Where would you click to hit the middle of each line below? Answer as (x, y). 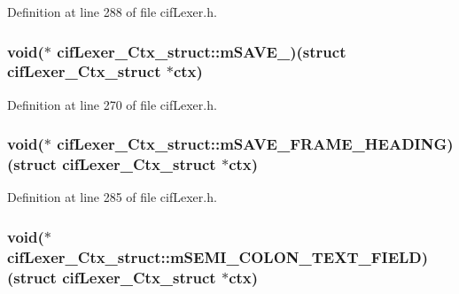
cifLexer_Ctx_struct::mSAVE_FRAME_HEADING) (255, 144)
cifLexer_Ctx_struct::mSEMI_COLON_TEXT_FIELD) (218, 256)
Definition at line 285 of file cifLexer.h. (112, 197)
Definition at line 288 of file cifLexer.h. (112, 12)
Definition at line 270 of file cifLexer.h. (112, 104)
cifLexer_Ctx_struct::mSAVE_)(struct (202, 51)
